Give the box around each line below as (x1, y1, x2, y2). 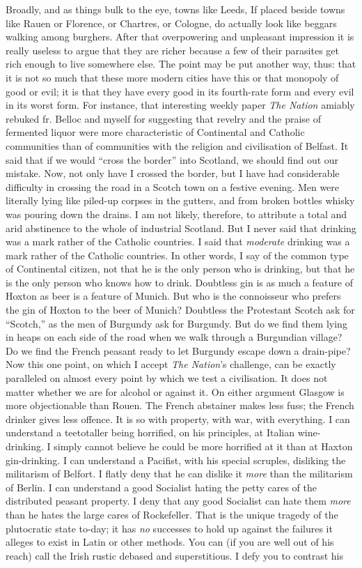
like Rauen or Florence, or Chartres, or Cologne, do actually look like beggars (6, 15, 337, 30)
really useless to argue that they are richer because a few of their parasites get (6, 43, 340, 57)
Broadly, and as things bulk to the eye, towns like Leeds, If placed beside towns (6, 2, 345, 16)
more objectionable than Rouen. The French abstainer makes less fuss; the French (6, 398, 354, 413)
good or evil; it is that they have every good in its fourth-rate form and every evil (6, 84, 354, 98)
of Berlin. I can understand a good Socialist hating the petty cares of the (6, 479, 317, 494)
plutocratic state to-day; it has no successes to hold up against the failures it (6, 521, 333, 535)
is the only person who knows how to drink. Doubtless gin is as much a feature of (6, 275, 353, 289)
